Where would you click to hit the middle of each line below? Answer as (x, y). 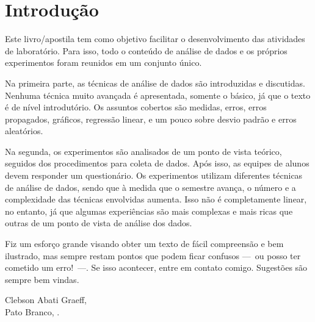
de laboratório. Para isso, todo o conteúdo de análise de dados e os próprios (146, 50)
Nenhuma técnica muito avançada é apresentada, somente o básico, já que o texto (158, 95)
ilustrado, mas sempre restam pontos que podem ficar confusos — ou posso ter (153, 255)
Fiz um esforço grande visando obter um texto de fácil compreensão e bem (144, 244)
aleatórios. (24, 131)
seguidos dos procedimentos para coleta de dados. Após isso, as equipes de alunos (157, 163)
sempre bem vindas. (42, 279)
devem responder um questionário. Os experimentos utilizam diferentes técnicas (154, 175)
